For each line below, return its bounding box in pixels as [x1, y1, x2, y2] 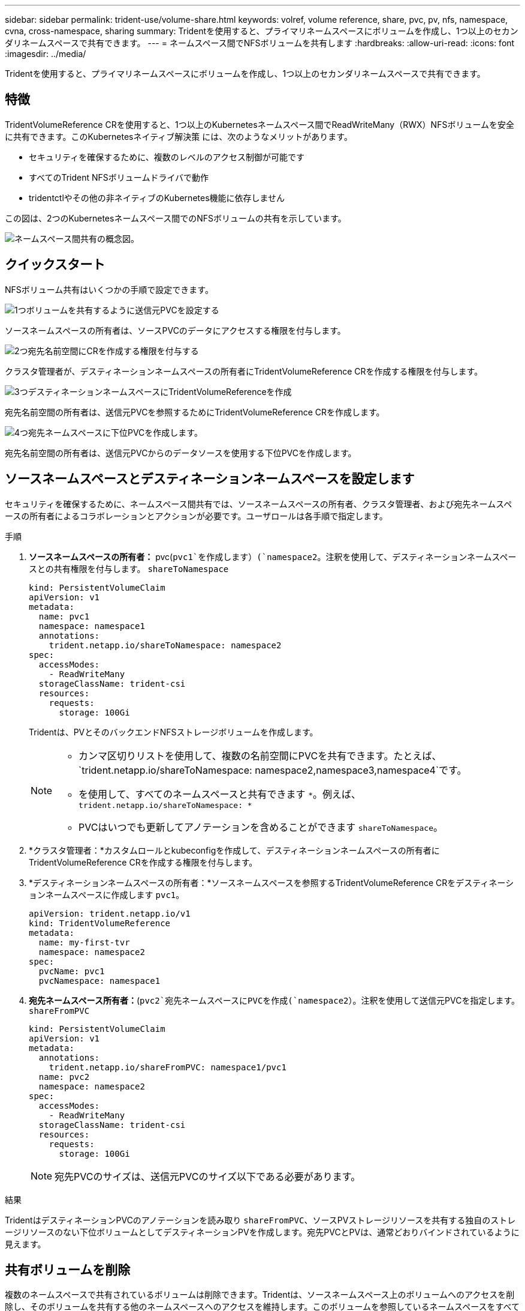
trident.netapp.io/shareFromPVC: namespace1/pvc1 [49, 1062, 286, 1072]
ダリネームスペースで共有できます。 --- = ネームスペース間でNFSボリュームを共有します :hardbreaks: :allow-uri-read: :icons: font [5, 38, 515, 48]
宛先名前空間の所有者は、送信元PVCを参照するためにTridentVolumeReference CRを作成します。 [5, 406, 385, 417]
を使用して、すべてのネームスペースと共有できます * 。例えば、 [79, 788, 361, 800]
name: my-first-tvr [38, 937, 130, 947]
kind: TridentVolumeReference [29, 918, 171, 928]
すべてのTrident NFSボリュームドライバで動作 [29, 172, 209, 182]
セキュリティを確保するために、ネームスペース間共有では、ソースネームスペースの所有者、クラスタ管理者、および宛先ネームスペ [5, 498, 512, 509]
